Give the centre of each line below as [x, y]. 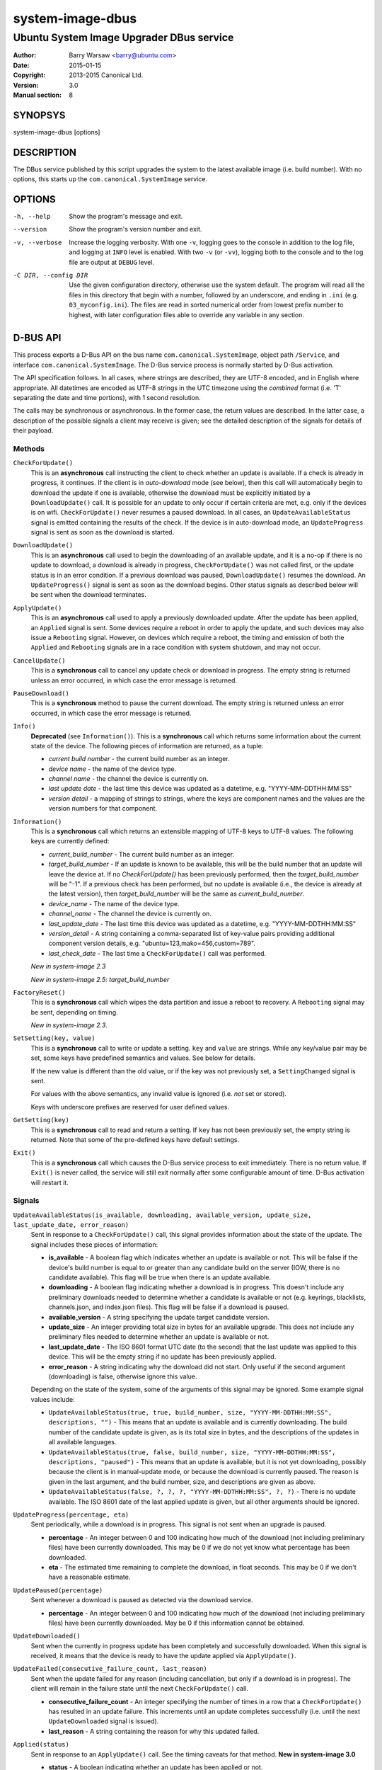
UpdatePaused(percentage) [58, 1590]
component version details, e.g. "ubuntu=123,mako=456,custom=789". [152, 943]
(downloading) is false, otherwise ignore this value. [123, 1376]
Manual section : [37, 95]
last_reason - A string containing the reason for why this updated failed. [154, 1731]
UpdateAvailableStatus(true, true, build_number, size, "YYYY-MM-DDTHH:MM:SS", [190, 1413]
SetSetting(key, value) [54, 1038]
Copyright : [29, 75]
